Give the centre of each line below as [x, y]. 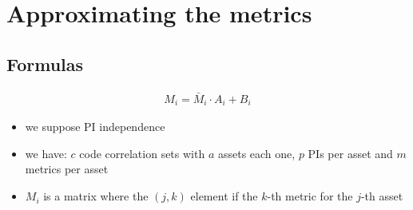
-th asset [382, 196]
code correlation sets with [142, 153]
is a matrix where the [96, 196]
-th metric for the [310, 196]
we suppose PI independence [95, 127]
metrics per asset [67, 169]
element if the [224, 196]
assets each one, [256, 153]
